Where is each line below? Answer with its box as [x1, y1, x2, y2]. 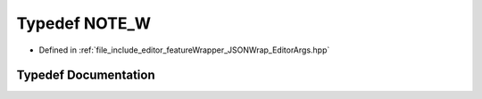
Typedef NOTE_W [16, 13, 152, 33]
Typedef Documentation [16, 68, 155, 83]
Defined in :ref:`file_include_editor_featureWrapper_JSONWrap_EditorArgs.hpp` [38, 45, 330, 55]
